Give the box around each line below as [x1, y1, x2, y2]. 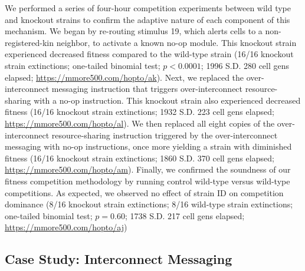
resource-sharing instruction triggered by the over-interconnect [51, 128, 278, 141]
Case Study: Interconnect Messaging [5, 250, 232, 268]
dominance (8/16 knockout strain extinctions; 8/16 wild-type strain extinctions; [5, 198, 293, 210]
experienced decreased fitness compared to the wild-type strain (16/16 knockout [5, 48, 294, 60]
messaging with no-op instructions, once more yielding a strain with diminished [5, 140, 292, 153]
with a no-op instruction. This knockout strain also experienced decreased [34, 94, 301, 106]
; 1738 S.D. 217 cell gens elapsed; [124, 209, 245, 222]
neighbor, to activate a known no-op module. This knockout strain [56, 36, 297, 48]
